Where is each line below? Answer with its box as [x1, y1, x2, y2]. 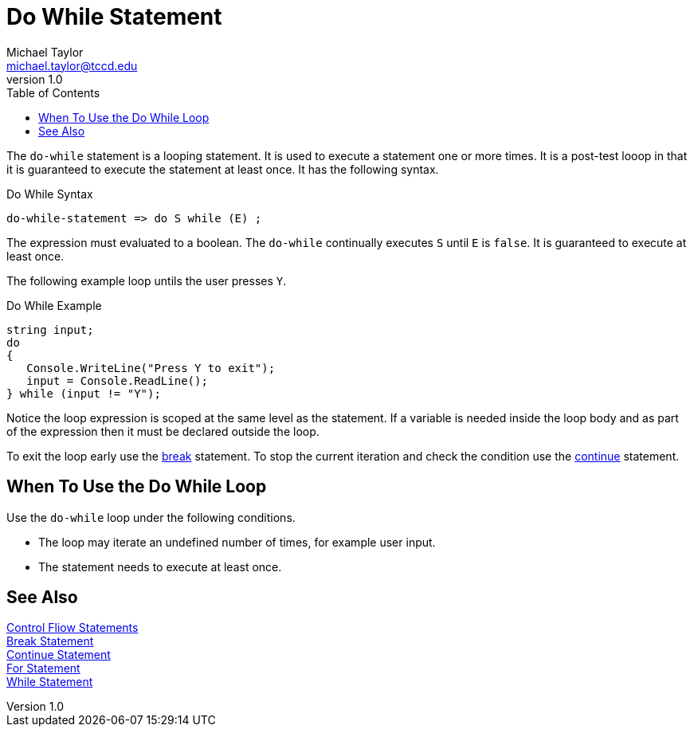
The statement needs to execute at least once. [38, 559, 282, 574]
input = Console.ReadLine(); [26, 374, 208, 387]
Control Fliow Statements [6, 621, 139, 635]
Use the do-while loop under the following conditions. [6, 510, 296, 524]
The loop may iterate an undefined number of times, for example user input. [38, 535, 436, 549]
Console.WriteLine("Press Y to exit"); [26, 361, 276, 374]
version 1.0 [6, 72, 63, 86]
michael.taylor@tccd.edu [6, 58, 138, 73]
